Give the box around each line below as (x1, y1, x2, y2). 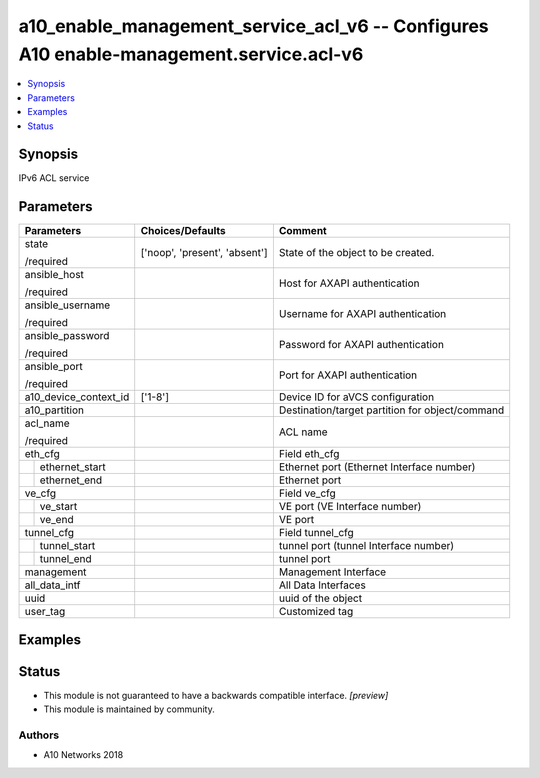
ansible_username (24, 298, 111, 312)
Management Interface (278, 565, 387, 579)
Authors (18, 728, 60, 742)
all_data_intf (24, 578, 81, 592)
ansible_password (24, 329, 110, 343)
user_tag (24, 605, 66, 619)
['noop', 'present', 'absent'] (140, 246, 269, 260)
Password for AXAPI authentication (278, 338, 445, 352)
